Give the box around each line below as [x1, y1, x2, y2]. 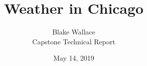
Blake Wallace [52, 27, 96, 37]
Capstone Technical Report [32, 36, 116, 46]
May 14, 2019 [53, 53, 95, 63]
